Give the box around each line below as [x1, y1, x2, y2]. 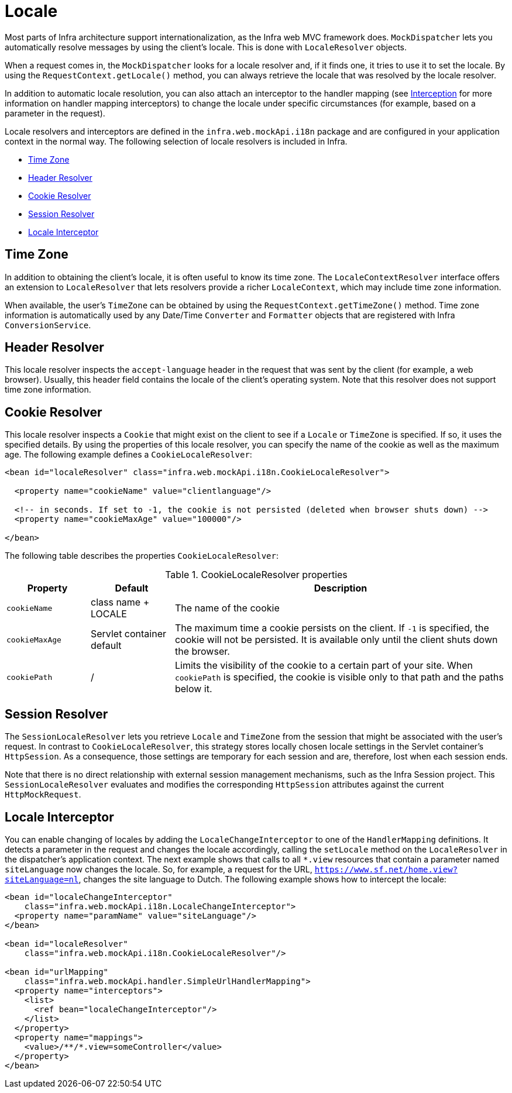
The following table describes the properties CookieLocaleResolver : [5, 551, 279, 561]
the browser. [174, 645, 230, 658]
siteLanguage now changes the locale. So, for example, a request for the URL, [5, 864, 312, 874]
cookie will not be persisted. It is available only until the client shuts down [174, 634, 498, 646]
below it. [174, 683, 212, 695]
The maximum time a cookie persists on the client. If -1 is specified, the [174, 622, 489, 634]
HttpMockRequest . [5, 789, 81, 800]
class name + [90, 596, 150, 609]
